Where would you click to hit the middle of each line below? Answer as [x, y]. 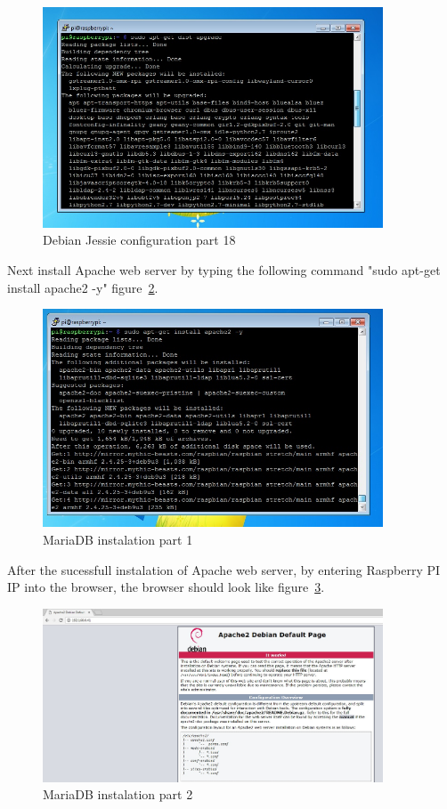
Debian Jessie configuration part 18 [139, 240]
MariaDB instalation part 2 [118, 794]
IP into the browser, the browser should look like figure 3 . [166, 587]
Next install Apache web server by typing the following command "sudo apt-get [224, 269]
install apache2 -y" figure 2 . [83, 287]
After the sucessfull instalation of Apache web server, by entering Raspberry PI [224, 569]
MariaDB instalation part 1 [118, 539]
